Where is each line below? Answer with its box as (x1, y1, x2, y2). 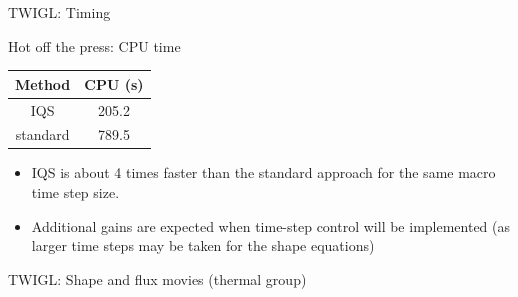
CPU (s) (84, 73, 144, 94)
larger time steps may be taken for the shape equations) (31, 235, 375, 256)
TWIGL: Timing (8, 2, 111, 22)
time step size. (31, 182, 120, 203)
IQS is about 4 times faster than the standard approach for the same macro (31, 162, 496, 183)
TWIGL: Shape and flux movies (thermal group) (8, 268, 307, 289)
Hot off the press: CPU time (8, 35, 181, 56)
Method (15, 73, 71, 94)
